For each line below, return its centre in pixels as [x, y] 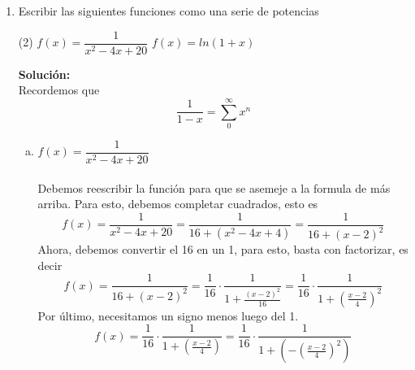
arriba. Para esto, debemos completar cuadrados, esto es [178, 204]
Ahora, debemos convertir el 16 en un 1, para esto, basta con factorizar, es [223, 249]
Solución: [44, 74]
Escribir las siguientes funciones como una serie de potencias [169, 11]
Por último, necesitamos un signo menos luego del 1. [168, 315]
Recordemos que [59, 90]
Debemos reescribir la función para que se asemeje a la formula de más [214, 187]
